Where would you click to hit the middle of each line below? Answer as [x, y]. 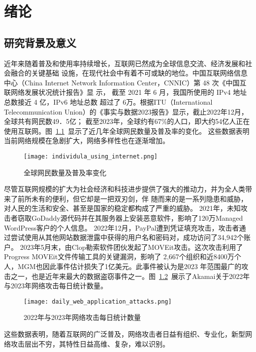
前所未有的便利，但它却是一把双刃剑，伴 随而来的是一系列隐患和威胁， [132, 198]
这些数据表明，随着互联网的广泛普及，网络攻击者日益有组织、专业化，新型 [125, 333]
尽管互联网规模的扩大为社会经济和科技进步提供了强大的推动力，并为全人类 [125, 189]
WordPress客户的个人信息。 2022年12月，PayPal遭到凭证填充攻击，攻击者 [122, 227]
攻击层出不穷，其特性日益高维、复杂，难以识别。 [90, 343]
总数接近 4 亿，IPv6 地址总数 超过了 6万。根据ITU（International [108, 101]
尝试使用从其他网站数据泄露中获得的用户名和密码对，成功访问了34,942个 [127, 237]
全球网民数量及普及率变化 [65, 172]
